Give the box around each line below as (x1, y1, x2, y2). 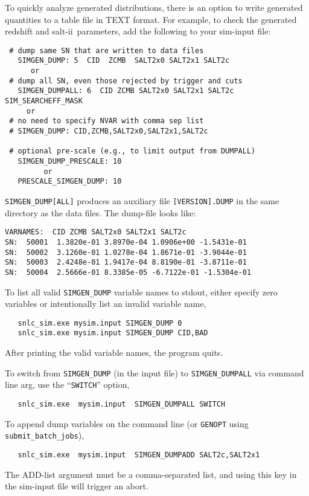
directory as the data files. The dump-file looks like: (5, 206, 196, 219)
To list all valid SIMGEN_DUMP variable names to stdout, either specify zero (5, 285, 278, 298)
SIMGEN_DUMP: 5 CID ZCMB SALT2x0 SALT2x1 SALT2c (18, 56, 230, 65)
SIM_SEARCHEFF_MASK (5, 97, 83, 106)
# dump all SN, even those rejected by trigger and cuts (9, 76, 243, 85)
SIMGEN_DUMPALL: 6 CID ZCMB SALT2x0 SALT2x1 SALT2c (18, 86, 234, 95)
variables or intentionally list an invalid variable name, (5, 297, 206, 310)
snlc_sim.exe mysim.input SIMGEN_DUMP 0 (18, 318, 182, 327)
